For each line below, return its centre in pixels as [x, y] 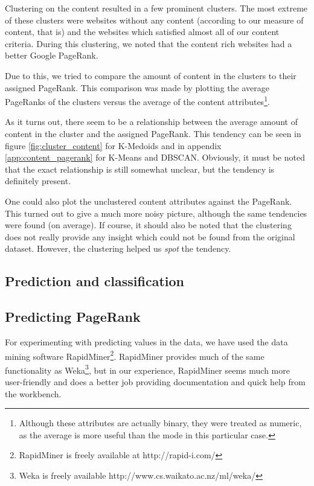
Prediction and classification [95, 281]
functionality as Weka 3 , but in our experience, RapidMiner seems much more [147, 369]
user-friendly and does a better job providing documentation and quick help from [155, 382]
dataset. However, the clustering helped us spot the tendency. [118, 248]
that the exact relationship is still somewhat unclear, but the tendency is [140, 169]
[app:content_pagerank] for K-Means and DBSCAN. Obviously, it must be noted [155, 157]
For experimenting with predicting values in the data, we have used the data [146, 341]
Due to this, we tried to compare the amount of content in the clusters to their [151, 75]
